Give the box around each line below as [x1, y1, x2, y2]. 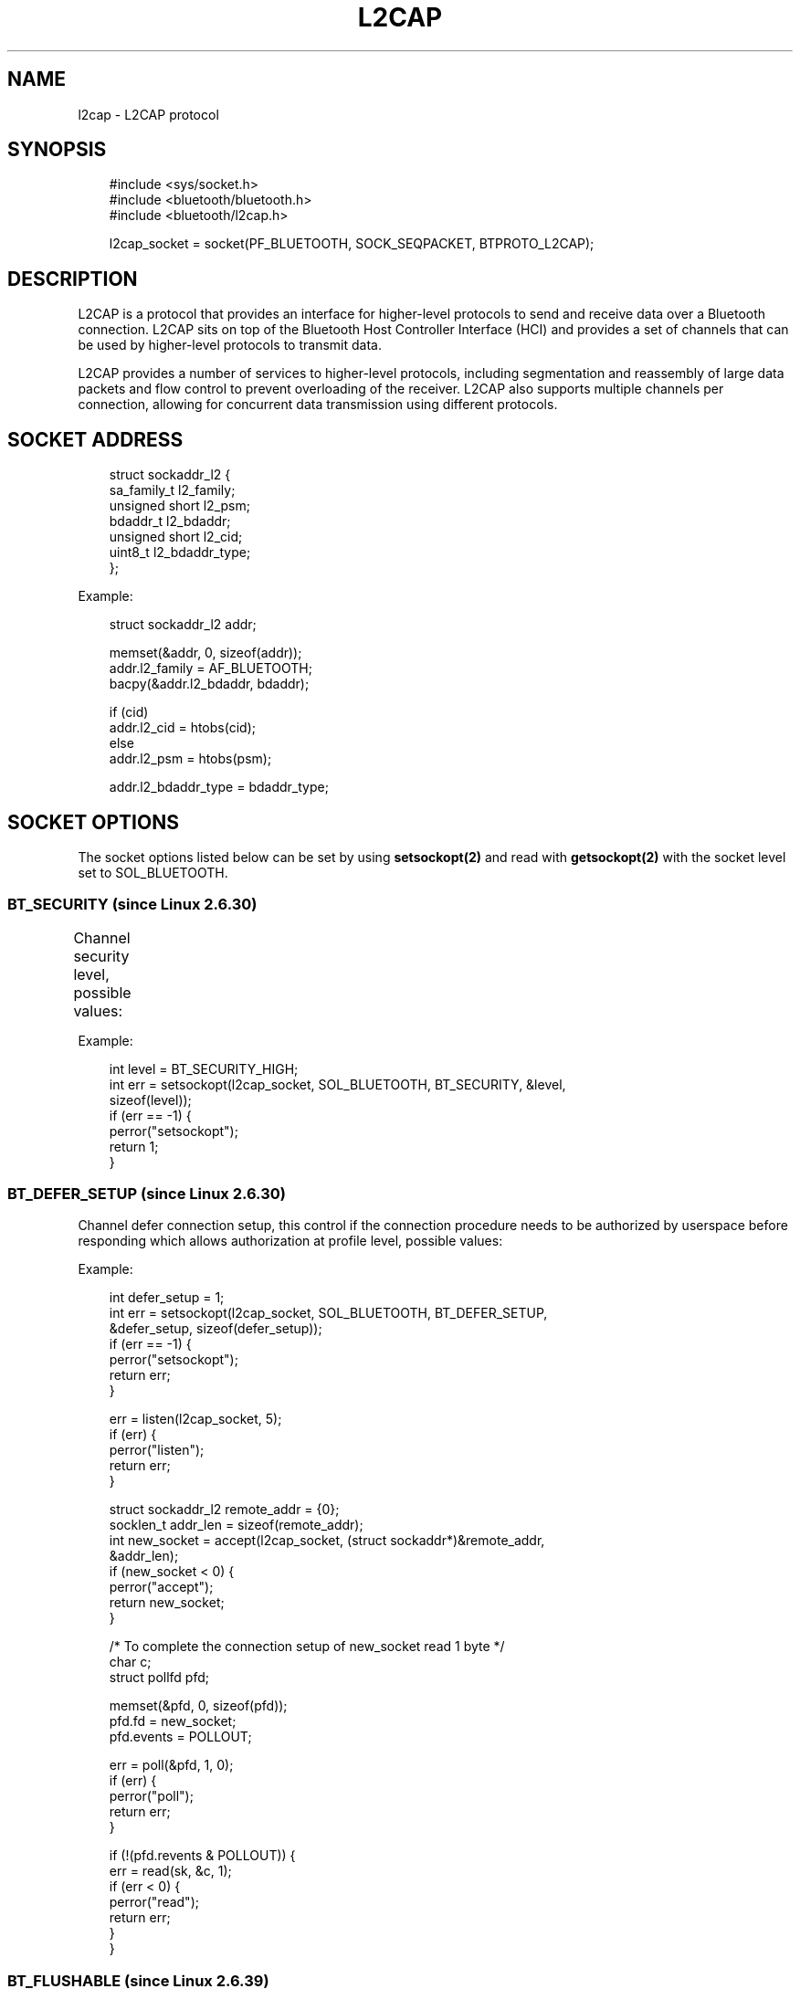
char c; [109, 1654, 152, 1670]
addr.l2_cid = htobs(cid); [109, 720, 256, 736]
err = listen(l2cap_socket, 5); [109, 1411, 282, 1427]
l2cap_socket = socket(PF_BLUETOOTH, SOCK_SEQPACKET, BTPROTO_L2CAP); [109, 236, 595, 252]
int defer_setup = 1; [109, 1289, 225, 1306]
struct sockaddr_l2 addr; [109, 616, 257, 633]
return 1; [109, 1138, 159, 1154]
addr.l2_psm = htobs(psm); [109, 751, 272, 767]
